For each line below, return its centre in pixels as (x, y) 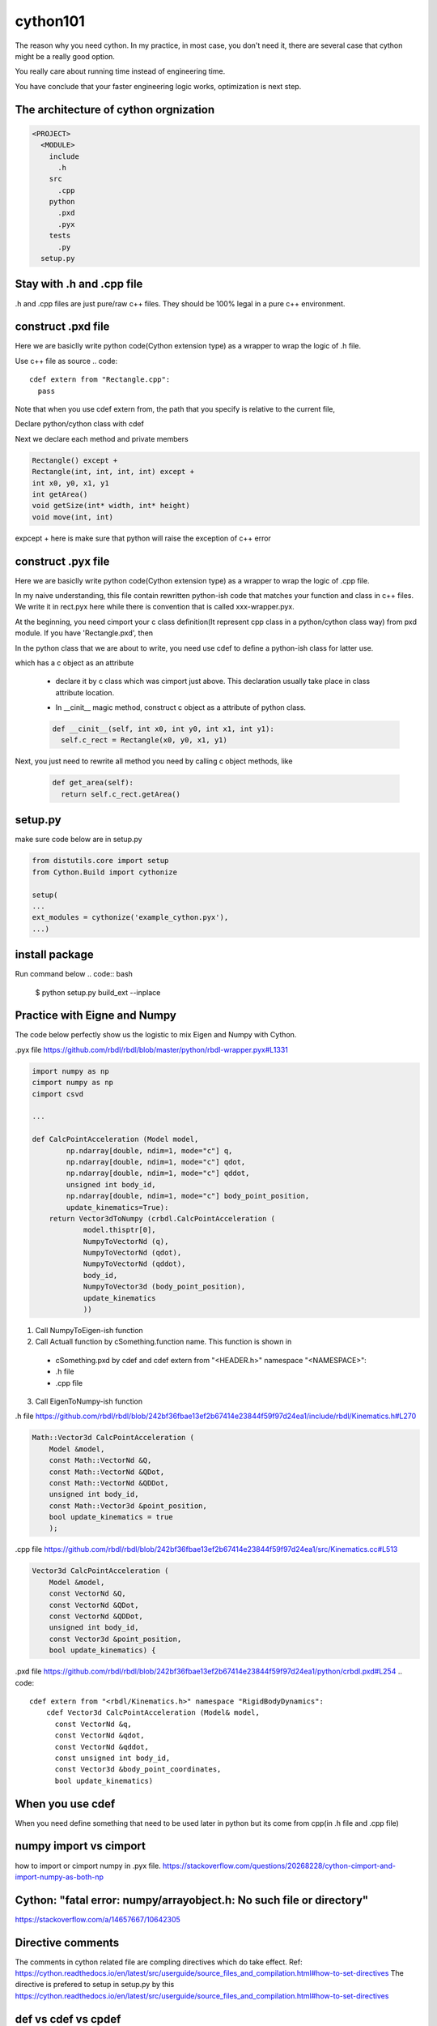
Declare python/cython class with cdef (80, 424)
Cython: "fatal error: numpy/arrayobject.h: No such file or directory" (192, 1900)
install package (55, 955)
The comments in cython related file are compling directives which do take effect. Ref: (159, 1962)
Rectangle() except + (75, 460)
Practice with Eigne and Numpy (96, 1016)
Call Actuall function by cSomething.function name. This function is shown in (163, 1342)
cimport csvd (58, 1094)
